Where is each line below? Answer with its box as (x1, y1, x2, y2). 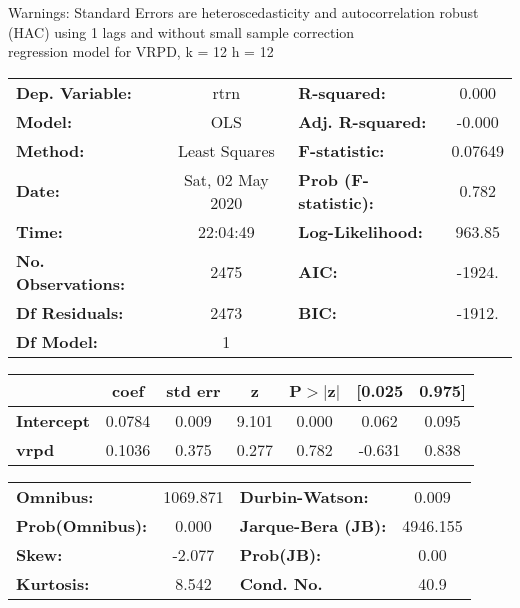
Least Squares (177, 138, 275, 162)
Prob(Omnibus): (16, 513, 148, 537)
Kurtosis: (16, 571, 90, 595)
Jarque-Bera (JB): (239, 513, 387, 537)
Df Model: (16, 329, 98, 353)
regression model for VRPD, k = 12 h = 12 (8, 41, 274, 62)
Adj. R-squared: (298, 109, 427, 133)
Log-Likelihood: (298, 219, 423, 243)
